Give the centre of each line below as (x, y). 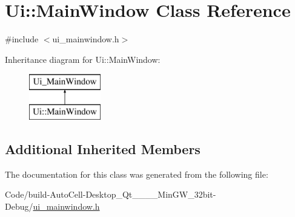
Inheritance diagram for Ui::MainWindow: (83, 59)
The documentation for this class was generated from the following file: (137, 174)
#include (22, 39)
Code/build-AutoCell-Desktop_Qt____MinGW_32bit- (111, 194)
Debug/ (19, 206)
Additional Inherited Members (103, 148)
